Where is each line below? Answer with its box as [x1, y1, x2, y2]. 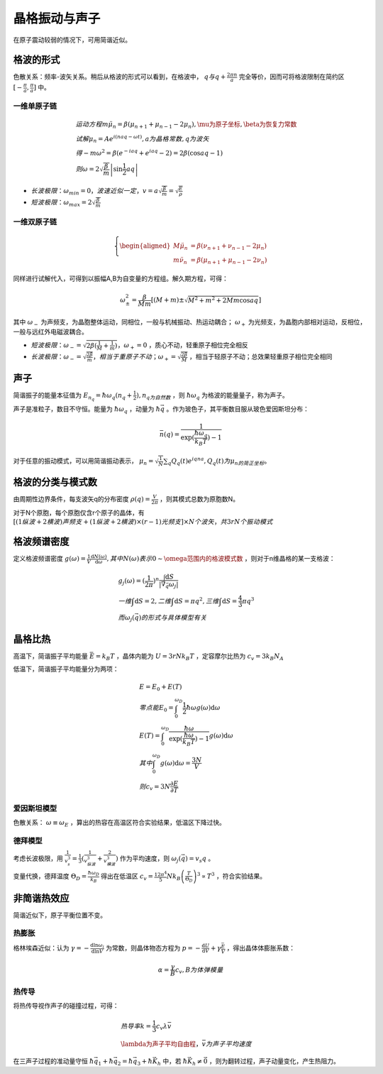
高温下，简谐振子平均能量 [13, 652, 88, 660]
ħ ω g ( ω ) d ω [186, 703, 221, 712]
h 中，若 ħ [157, 1056, 188, 1067]
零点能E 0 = [139, 703, 174, 713]
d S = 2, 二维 [134, 597, 172, 605]
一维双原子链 [13, 217, 57, 226]
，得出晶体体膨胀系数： [226, 943, 296, 952]
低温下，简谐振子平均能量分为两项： [13, 664, 119, 674]
